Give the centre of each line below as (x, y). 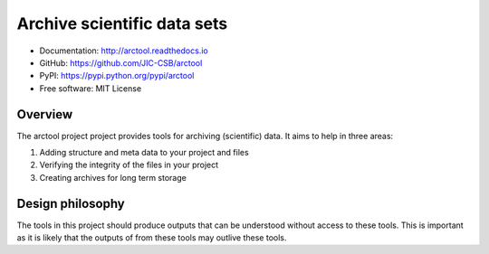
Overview (45, 114)
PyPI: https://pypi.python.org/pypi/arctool (117, 76)
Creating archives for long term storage (113, 177)
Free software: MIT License (91, 88)
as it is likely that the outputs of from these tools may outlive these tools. (152, 238)
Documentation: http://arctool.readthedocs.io (124, 51)
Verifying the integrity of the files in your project (129, 165)
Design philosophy (71, 203)
